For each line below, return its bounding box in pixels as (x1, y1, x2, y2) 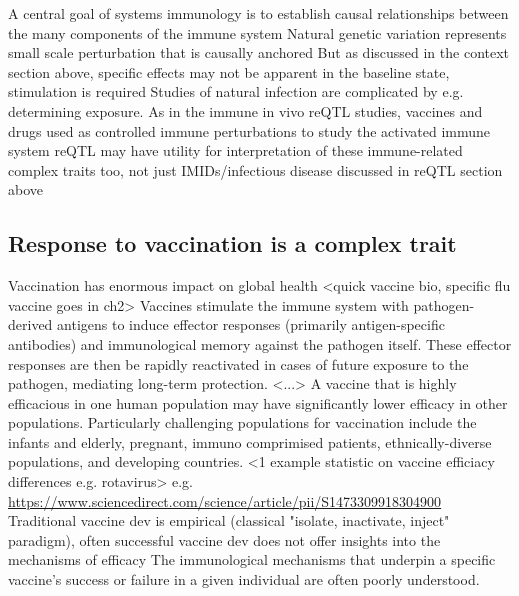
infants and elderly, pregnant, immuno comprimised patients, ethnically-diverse (8, 431, 492, 452)
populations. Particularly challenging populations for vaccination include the (8, 412, 477, 433)
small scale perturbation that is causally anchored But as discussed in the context (8, 42, 510, 63)
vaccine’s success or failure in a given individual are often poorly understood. (8, 569, 480, 590)
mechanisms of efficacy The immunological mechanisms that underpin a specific (8, 549, 496, 570)
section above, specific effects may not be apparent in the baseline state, (8, 61, 450, 82)
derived (8, 314, 53, 335)
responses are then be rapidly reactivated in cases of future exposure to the (8, 353, 469, 374)
